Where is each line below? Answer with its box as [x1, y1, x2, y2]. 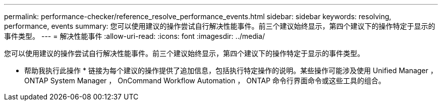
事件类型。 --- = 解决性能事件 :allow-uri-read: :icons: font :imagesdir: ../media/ [4, 32, 265, 40]
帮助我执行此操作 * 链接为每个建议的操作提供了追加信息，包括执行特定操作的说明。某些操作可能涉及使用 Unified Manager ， [24, 66, 437, 75]
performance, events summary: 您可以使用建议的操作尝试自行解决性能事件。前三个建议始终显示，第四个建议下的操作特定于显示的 [4, 22, 435, 30]
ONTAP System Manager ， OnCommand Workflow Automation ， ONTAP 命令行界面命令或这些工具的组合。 [24, 76, 385, 85]
